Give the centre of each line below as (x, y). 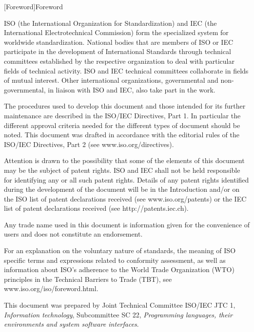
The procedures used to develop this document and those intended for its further (125, 106)
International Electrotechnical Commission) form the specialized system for (116, 32)
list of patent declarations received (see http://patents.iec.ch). (96, 208)
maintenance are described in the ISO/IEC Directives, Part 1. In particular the (122, 115)
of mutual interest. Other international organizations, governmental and (111, 80)
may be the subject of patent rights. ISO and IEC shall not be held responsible (122, 170)
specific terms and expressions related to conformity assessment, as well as (115, 260)
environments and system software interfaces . (71, 324)
